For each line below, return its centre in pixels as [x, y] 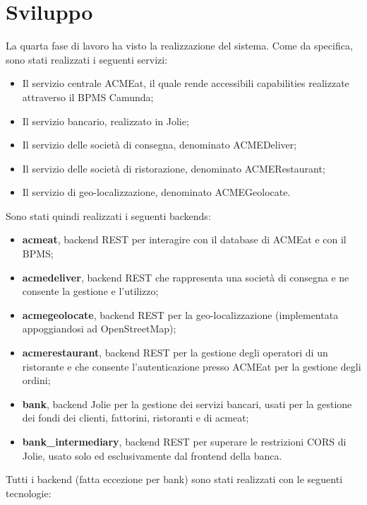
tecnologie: [29, 493]
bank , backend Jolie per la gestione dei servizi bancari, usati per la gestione [187, 404]
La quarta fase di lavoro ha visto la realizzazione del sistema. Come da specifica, [179, 46]
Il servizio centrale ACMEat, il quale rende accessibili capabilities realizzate [186, 83]
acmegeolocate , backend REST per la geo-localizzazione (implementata [180, 314]
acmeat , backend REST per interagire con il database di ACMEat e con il [184, 239]
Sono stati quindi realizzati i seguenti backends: [108, 215]
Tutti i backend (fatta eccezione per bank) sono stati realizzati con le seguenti [174, 479]
